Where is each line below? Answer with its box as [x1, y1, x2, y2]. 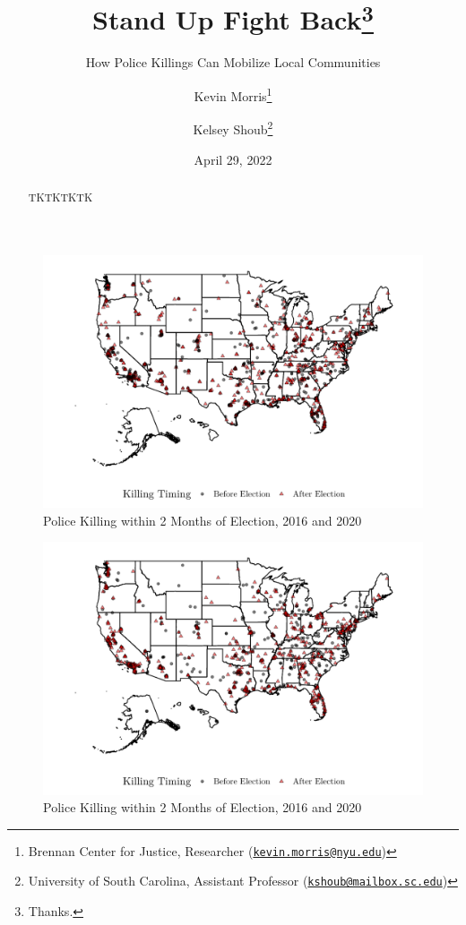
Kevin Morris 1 [194, 84, 272, 105]
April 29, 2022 [194, 150, 272, 168]
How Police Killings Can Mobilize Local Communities [85, 53, 381, 72]
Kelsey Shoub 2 [193, 117, 273, 138]
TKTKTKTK [28, 189, 93, 204]
